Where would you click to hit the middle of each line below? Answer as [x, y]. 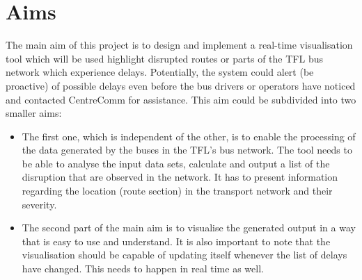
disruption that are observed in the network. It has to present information [180, 177]
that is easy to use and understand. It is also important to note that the [176, 241]
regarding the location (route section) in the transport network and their [177, 191]
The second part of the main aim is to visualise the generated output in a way [189, 228]
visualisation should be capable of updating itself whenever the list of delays [184, 255]
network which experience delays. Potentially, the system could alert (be [160, 72]
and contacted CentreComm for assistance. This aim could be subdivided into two [181, 99]
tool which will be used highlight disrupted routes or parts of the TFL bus [164, 58]
